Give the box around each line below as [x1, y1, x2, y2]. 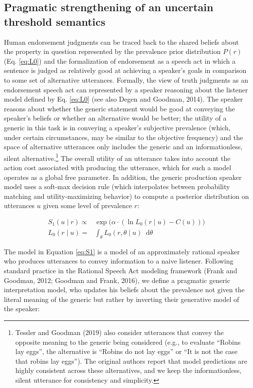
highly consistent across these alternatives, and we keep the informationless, [15, 365, 242, 375]
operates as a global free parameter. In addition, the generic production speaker [4, 172, 242, 182]
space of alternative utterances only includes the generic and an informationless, [4, 141, 243, 152]
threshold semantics [4, 14, 106, 29]
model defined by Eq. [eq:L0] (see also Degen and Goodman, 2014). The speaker [4, 94, 243, 104]
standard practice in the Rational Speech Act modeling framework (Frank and [4, 265, 237, 275]
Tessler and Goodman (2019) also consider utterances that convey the [15, 327, 224, 337]
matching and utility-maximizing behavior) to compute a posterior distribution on [4, 191, 249, 201]
